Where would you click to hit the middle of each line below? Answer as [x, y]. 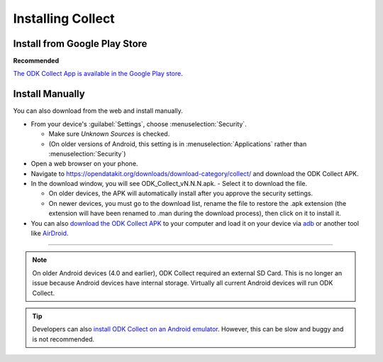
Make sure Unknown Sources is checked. [109, 134]
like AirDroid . [50, 234]
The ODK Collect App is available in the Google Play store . [98, 74]
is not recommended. [63, 339]
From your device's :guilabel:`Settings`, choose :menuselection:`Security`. [139, 124]
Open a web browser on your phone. [84, 164]
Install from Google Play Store [80, 44]
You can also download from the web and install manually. [98, 111]
